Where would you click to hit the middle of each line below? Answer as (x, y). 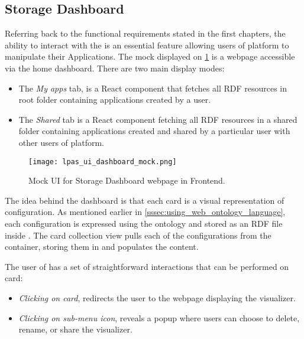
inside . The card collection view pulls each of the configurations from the (138, 235)
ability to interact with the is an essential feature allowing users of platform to (147, 45)
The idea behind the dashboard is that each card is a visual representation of (145, 200)
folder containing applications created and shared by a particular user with (154, 131)
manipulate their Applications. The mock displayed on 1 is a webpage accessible (150, 56)
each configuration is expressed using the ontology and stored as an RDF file (144, 223)
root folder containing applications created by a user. (115, 100)
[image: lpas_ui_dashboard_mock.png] (103, 162)
